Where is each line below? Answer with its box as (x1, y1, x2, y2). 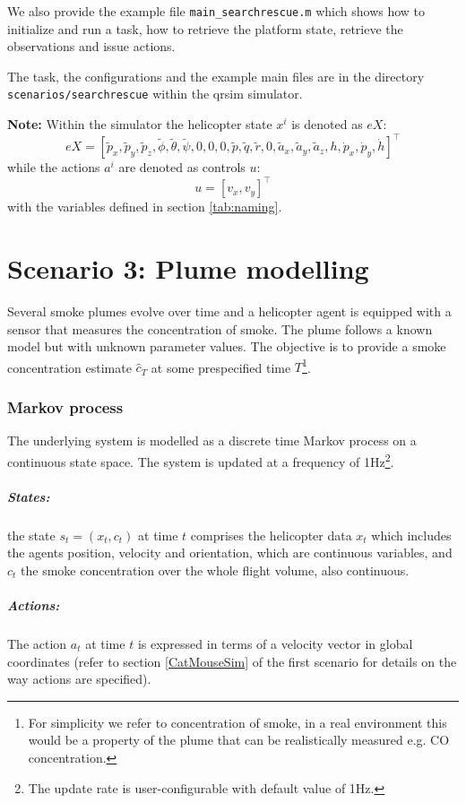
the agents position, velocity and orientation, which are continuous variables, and (7, 543, 453, 562)
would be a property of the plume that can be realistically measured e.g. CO (28, 730, 450, 749)
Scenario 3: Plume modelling (7, 250, 369, 287)
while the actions (7, 158, 100, 177)
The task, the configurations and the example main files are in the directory (7, 66, 425, 85)
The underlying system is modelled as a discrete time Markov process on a (7, 431, 417, 450)
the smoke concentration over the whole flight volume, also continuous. (21, 560, 410, 579)
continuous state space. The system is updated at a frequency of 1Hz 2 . (7, 449, 394, 471)
